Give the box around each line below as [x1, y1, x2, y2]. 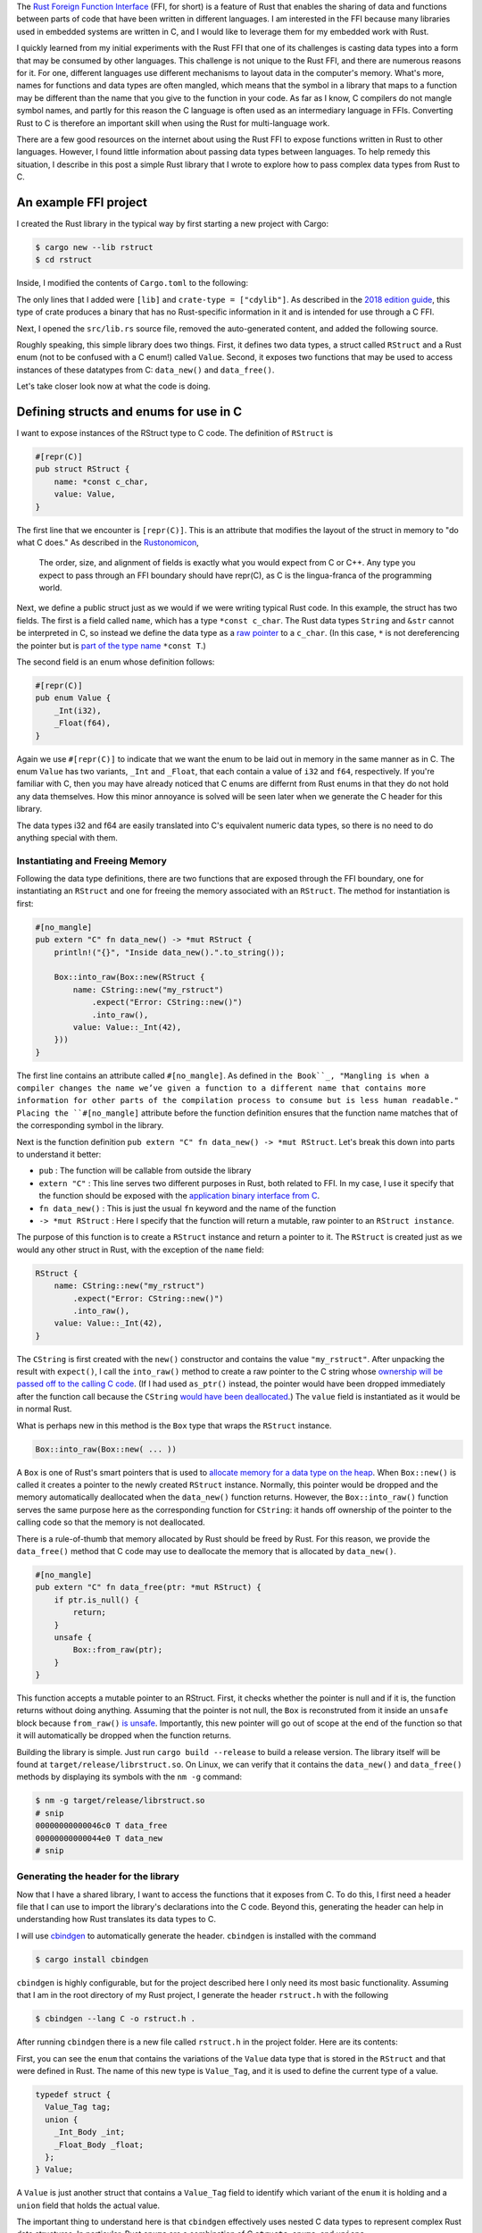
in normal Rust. [16, 1403, 72, 1415]
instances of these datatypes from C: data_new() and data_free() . [16, 364, 275, 375]
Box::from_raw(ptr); [72, 1644, 163, 1655]
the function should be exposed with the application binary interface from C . [38, 1191, 320, 1201]
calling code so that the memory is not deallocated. [16, 1517, 205, 1527]
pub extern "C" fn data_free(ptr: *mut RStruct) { [35, 1582, 262, 1593]
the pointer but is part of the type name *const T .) [16, 640, 207, 651]
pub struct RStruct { [35, 464, 130, 474]
